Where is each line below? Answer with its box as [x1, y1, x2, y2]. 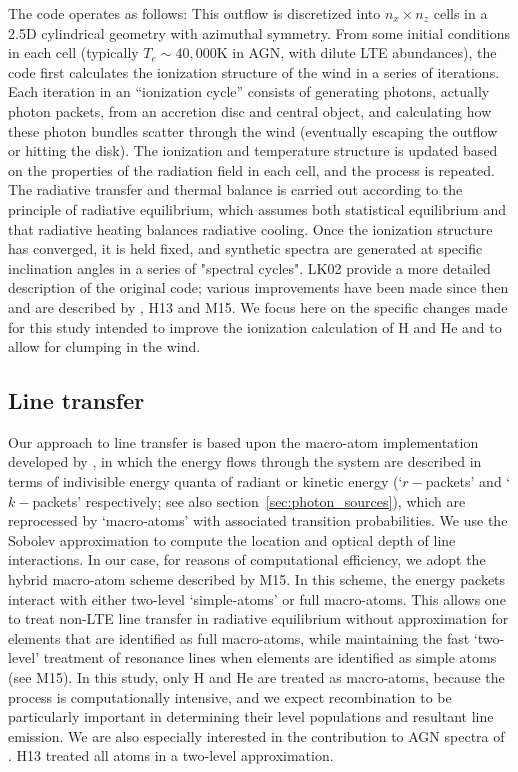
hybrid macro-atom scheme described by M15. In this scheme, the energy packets [8, 569, 506, 590]
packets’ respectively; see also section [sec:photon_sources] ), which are [32, 490, 466, 511]
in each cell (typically [8, 42, 139, 63]
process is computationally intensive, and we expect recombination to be [8, 686, 452, 707]
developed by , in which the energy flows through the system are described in [8, 451, 482, 472]
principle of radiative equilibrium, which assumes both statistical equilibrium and [8, 198, 506, 219]
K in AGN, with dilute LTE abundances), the [216, 42, 497, 63]
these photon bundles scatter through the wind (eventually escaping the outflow [8, 120, 498, 141]
